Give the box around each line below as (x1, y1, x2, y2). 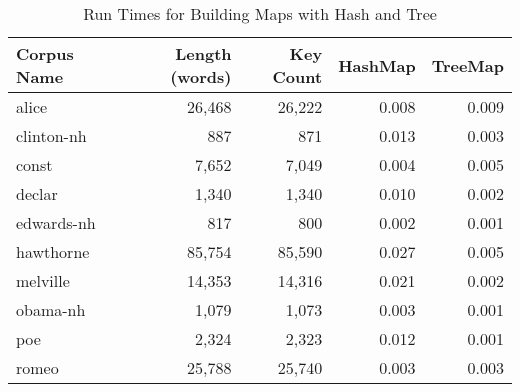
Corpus (16, 42, 74, 65)
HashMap (338, 53, 416, 77)
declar (16, 182, 58, 205)
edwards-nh (16, 211, 96, 234)
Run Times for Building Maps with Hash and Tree (83, 2, 437, 25)
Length (175, 42, 232, 65)
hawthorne (16, 240, 90, 263)
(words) (170, 65, 232, 88)
